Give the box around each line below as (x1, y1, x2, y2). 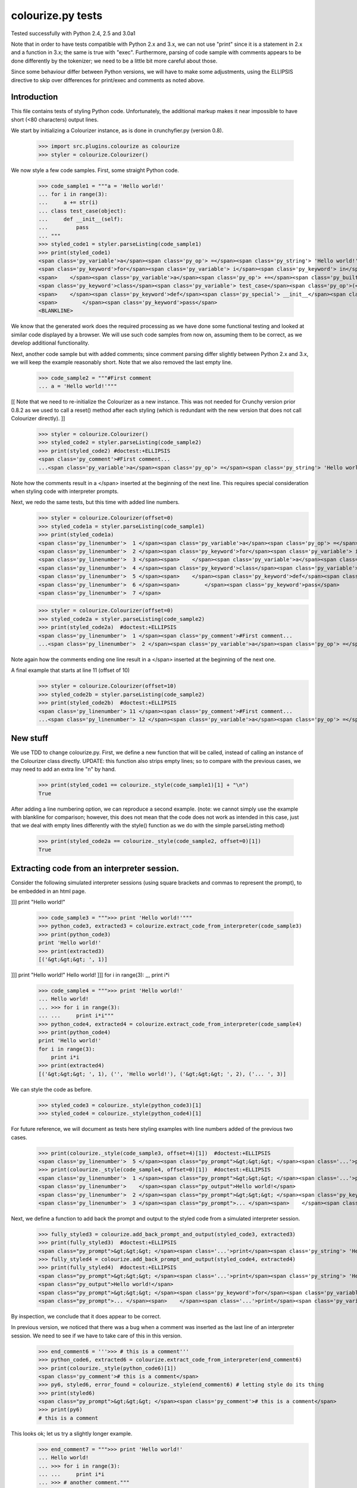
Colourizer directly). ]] (11, 415, 65, 422)
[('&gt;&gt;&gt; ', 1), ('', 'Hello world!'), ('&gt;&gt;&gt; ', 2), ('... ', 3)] (38, 1070, 287, 1077)
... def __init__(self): (38, 216, 124, 223)
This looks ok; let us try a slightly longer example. (11, 1430, 133, 1437)
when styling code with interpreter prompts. (11, 488, 119, 495)
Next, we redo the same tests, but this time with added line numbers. (11, 499, 180, 506)
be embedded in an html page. (11, 887, 86, 895)
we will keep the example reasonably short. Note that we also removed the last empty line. (11, 358, 233, 365)
